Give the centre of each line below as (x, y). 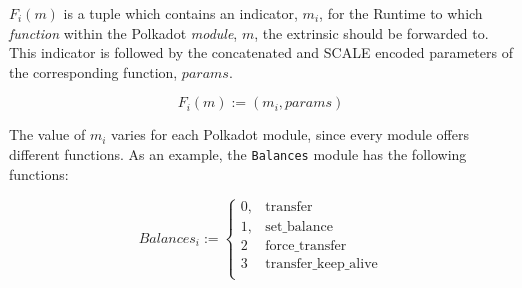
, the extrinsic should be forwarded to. (371, 32)
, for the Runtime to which (401, 13)
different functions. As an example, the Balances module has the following (238, 153)
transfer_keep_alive (321, 263)
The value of (47, 134)
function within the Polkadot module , (123, 32)
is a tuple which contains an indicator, (180, 13)
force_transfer (306, 245)
